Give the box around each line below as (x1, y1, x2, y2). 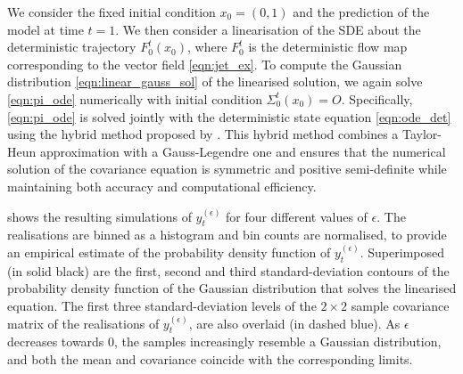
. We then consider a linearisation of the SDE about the (115, 20, 421, 38)
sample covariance (351, 296, 450, 314)
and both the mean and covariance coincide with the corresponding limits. (7, 349, 413, 368)
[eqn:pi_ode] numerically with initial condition (7, 89, 262, 108)
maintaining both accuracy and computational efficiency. (7, 176, 317, 195)
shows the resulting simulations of (7, 207, 192, 225)
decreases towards (7, 332, 104, 351)
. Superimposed (360, 242, 444, 261)
